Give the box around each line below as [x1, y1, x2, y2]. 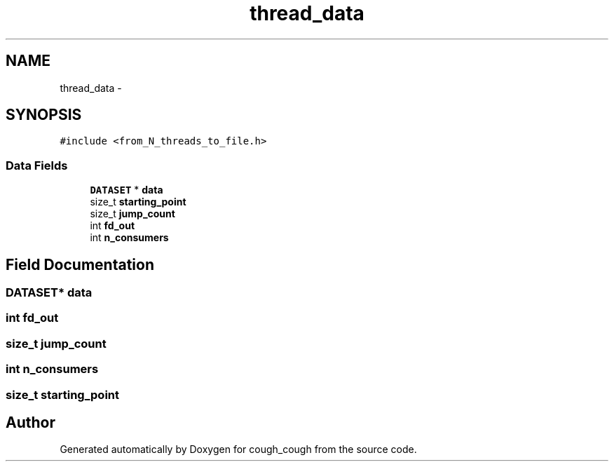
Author [6, 413, 55, 431]
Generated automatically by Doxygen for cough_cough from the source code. [60, 443, 417, 456]
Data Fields [6, 158, 68, 172]
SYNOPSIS [6, 106, 82, 124]
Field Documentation [6, 255, 154, 273]
